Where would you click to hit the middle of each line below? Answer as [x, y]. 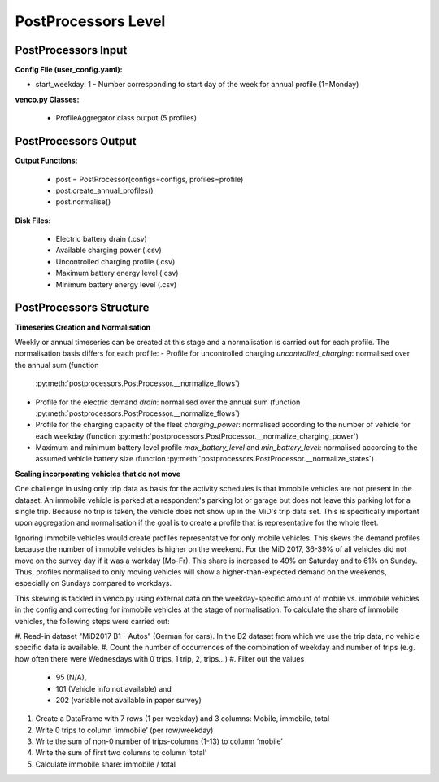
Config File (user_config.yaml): [69, 70]
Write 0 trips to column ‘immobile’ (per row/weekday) [124, 730]
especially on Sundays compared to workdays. [93, 583]
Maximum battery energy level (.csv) [117, 273]
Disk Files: [33, 221]
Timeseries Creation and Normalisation [83, 327]
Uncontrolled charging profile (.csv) [115, 261]
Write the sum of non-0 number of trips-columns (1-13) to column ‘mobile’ [159, 741]
